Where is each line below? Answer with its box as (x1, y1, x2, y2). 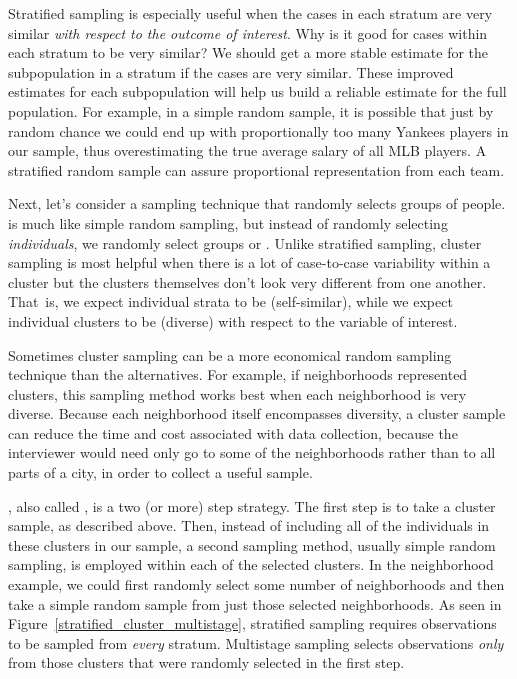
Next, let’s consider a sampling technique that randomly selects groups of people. (8, 193, 506, 214)
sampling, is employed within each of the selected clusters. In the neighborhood (8, 554, 494, 575)
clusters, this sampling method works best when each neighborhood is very (8, 383, 467, 404)
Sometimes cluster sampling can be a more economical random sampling (8, 344, 452, 365)
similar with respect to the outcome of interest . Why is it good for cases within (8, 22, 488, 43)
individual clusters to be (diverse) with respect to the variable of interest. (8, 310, 458, 331)
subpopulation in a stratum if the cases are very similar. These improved (8, 61, 454, 82)
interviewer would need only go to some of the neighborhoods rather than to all (8, 442, 496, 463)
